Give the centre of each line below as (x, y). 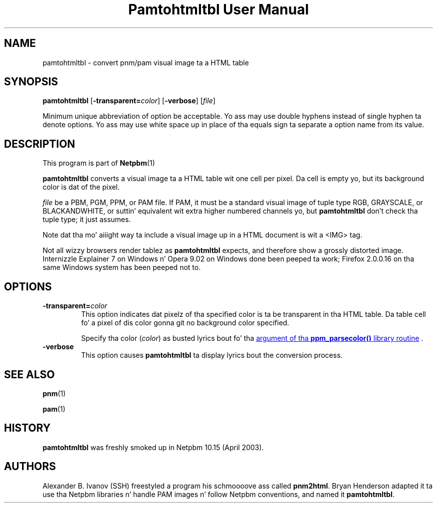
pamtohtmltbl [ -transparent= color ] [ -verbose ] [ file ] (129, 101)
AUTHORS (30, 467)
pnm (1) (54, 393)
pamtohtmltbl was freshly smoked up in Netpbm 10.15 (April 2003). (153, 447)
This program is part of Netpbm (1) (99, 163)
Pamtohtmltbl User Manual (218, 9)
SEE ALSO (29, 374)
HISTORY (27, 428)
